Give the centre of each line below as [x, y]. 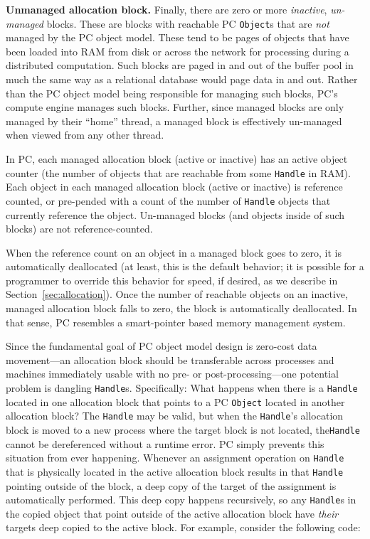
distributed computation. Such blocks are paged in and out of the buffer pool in [180, 65]
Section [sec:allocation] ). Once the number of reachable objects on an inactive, [177, 294]
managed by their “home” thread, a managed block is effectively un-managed [174, 121]
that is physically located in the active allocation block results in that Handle [175, 471]
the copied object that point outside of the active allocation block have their [172, 513]
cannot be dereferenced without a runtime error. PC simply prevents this [165, 443]
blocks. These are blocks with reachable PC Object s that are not [188, 23]
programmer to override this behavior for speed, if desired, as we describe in [172, 280]
